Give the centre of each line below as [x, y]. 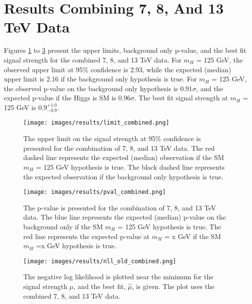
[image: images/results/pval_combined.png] [95, 192]
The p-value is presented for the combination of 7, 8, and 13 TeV [120, 207]
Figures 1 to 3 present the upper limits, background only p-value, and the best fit [125, 50]
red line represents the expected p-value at [87, 236]
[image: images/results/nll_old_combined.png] [100, 261]
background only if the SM [63, 226]
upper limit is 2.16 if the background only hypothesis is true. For [101, 79]
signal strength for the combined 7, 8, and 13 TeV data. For [93, 59]
